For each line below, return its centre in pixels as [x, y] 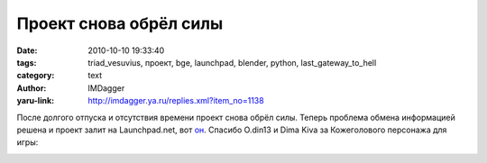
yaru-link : [35, 101]
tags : [27, 62]
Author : [32, 88]
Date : [27, 50]
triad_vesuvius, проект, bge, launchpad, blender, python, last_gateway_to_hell [232, 62]
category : [36, 76]
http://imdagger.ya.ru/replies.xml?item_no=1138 [176, 101]
